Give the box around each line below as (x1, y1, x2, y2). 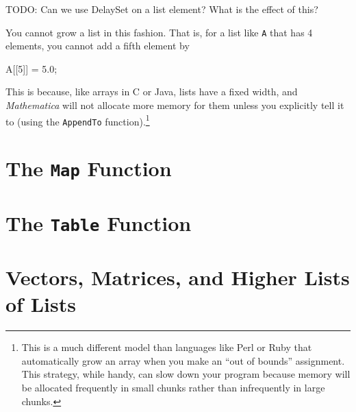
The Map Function (5, 154, 172, 182)
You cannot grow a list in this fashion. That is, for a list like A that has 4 (5, 25, 313, 39)
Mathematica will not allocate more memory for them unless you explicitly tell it (5, 98, 344, 112)
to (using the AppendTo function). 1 (5, 112, 150, 128)
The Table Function (5, 208, 192, 237)
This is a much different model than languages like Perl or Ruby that (21, 340, 312, 354)
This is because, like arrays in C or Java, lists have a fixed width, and (5, 84, 298, 99)
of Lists (5, 290, 76, 318)
